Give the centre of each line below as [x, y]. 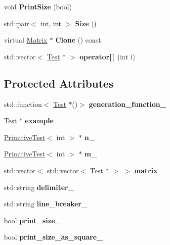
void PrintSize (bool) [38, 6]
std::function [23, 104]
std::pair [17, 23]
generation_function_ [128, 104]
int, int [51, 23]
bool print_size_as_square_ [53, 237]
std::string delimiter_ [39, 187]
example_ [42, 121]
